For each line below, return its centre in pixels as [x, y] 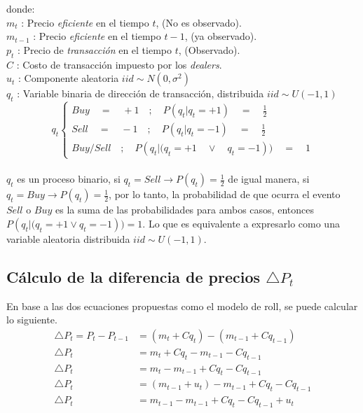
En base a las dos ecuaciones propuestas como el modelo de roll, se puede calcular [182, 306]
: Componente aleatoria [69, 78]
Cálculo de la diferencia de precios [133, 276]
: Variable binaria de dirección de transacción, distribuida [141, 93]
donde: [21, 8]
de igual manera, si [269, 179]
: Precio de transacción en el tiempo [95, 49]
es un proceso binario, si [69, 179]
